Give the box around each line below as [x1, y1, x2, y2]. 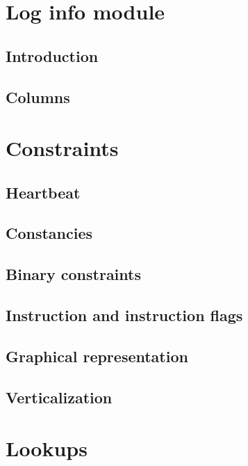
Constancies [6, 222, 93, 244]
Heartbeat [6, 181, 81, 203]
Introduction [6, 45, 99, 66]
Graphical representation [6, 345, 188, 366]
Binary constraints [6, 263, 141, 285]
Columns [6, 86, 70, 107]
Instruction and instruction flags [6, 304, 243, 326]
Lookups [6, 434, 88, 463]
